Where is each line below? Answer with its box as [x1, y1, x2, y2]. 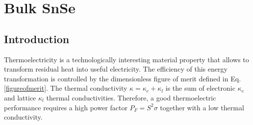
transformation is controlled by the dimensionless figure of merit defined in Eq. [4, 73, 241, 83]
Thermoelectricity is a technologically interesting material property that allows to [4, 54, 249, 64]
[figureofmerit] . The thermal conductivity [4, 83, 127, 93]
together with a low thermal [160, 102, 244, 112]
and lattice [4, 92, 36, 102]
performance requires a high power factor [4, 102, 127, 112]
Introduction [4, 31, 70, 46]
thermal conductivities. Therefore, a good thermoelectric [46, 92, 216, 102]
